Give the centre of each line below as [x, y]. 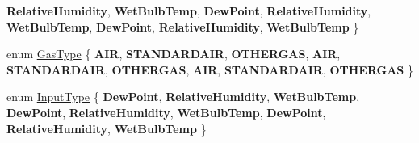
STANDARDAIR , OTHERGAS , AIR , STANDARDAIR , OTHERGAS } [210, 69]
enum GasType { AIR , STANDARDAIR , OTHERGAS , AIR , [174, 54]
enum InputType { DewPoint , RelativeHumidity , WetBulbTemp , [183, 97]
